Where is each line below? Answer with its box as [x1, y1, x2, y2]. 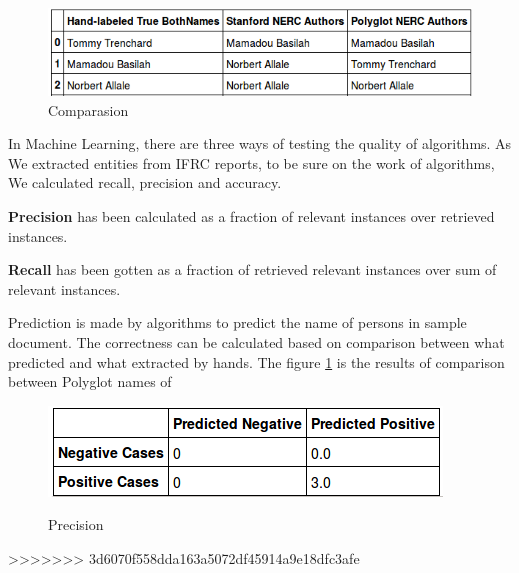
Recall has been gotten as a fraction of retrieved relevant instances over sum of [8, 259, 497, 280]
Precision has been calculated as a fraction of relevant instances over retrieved [8, 205, 495, 226]
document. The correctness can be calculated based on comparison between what [8, 331, 505, 352]
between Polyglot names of [8, 371, 172, 392]
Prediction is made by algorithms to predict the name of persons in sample [8, 312, 467, 333]
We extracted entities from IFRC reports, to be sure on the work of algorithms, [8, 152, 495, 173]
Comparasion [48, 99, 129, 120]
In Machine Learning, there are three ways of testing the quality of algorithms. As [8, 133, 512, 154]
